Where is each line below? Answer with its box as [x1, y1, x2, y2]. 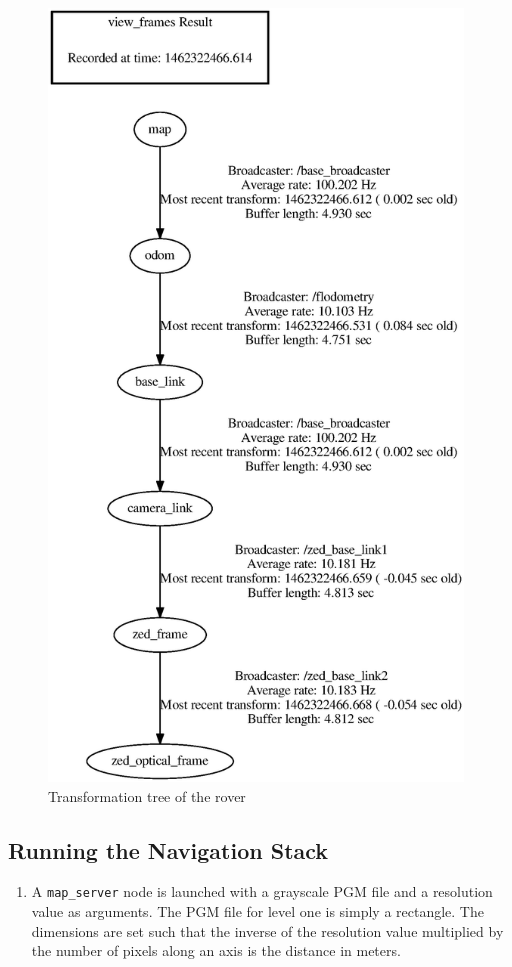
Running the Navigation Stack [8, 834, 329, 865]
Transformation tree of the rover [48, 785, 246, 806]
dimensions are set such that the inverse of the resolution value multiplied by [31, 920, 504, 941]
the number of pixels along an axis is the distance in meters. [31, 940, 401, 961]
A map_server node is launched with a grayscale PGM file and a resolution [31, 881, 493, 902]
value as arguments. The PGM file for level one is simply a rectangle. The [31, 901, 484, 922]
